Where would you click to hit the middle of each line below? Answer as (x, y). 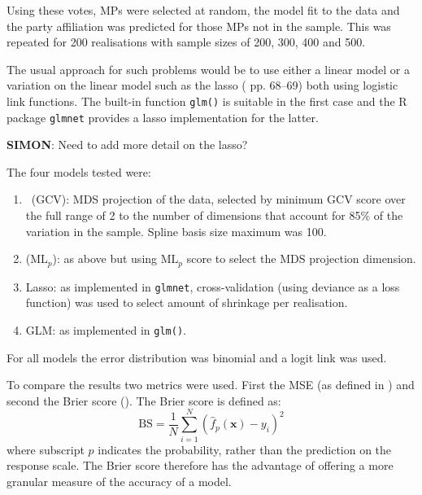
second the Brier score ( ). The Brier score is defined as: (144, 400)
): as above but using (105, 258)
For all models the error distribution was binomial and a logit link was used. (197, 357)
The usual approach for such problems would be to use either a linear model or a (208, 69)
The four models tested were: (79, 171)
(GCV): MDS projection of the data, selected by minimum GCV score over (218, 199)
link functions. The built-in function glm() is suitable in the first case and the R (207, 101)
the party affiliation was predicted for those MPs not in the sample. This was (199, 26)
